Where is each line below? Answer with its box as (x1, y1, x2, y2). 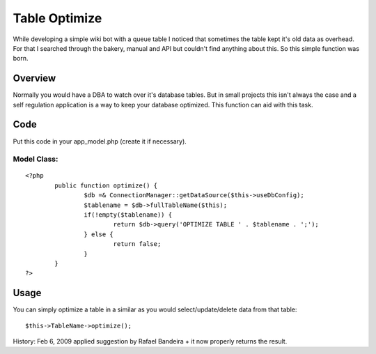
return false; (113, 240, 162, 248)
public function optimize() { (54, 181, 158, 190)
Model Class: (13, 154, 58, 164)
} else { (84, 230, 114, 238)
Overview (13, 72, 56, 84)
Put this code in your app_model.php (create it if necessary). (13, 137, 187, 146)
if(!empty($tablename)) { (84, 211, 173, 219)
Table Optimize (13, 10, 102, 26)
